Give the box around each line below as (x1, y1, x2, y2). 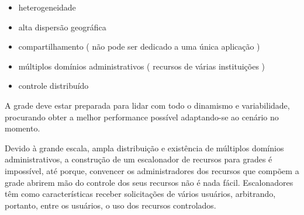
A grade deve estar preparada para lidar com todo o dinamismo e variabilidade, (5, 99, 290, 111)
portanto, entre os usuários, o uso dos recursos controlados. (5, 199, 216, 211)
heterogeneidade (18, 1, 76, 13)
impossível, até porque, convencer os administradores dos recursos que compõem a (5, 164, 299, 176)
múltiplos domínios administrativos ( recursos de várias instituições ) (18, 60, 265, 72)
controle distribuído (18, 79, 89, 92)
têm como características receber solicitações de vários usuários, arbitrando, (5, 188, 276, 200)
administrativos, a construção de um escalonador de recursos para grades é (5, 153, 272, 165)
